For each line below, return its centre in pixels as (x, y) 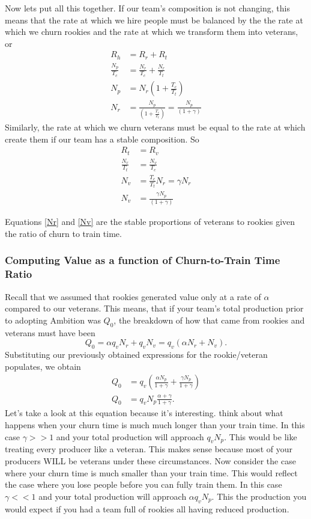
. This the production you (259, 496)
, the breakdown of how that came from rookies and (209, 320)
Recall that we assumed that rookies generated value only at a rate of (133, 296)
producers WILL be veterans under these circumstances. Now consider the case (150, 461)
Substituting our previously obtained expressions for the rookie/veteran (136, 355)
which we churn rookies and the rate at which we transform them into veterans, (152, 32)
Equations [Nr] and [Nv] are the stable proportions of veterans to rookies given (150, 222)
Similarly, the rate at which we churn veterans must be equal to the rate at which (155, 127)
